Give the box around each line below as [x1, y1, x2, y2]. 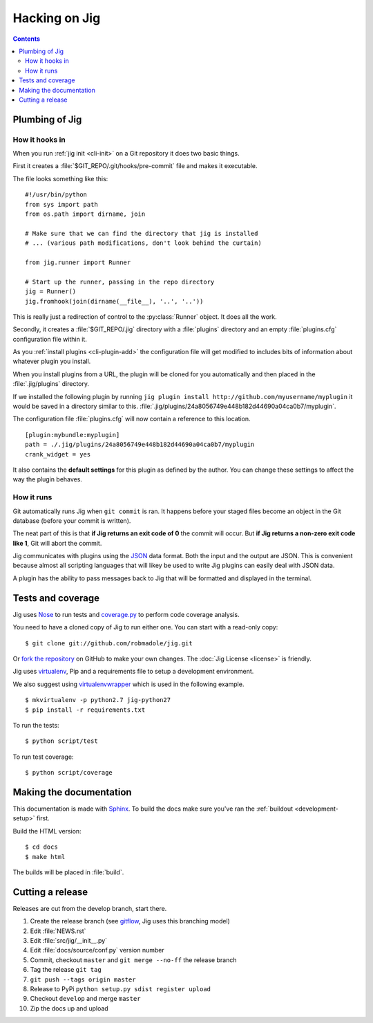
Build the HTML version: [12, 827, 82, 835]
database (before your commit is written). [12, 516, 131, 525]
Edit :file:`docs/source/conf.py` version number [30, 946, 165, 955]
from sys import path [25, 201, 98, 208]
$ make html [25, 853, 66, 860]
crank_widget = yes [25, 450, 91, 458]
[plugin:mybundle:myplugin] [25, 431, 120, 439]
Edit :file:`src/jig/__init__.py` [30, 937, 107, 944]
